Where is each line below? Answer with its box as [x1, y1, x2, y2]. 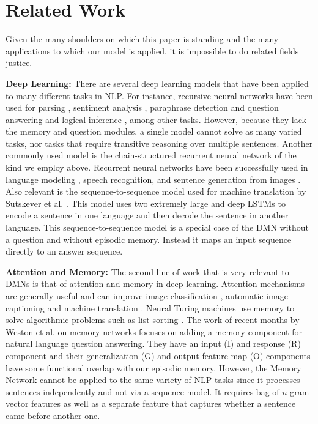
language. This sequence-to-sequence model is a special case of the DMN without [6, 221, 309, 234]
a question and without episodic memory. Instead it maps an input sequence [6, 232, 292, 245]
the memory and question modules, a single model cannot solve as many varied [6, 125, 302, 138]
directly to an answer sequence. [6, 245, 123, 258]
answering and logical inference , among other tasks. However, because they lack [6, 113, 306, 125]
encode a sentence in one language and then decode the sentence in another [6, 209, 289, 221]
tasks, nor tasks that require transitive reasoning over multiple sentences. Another [6, 136, 313, 149]
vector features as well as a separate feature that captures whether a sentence [6, 397, 296, 410]
